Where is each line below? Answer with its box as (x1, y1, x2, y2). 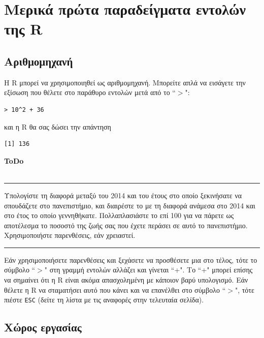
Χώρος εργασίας (4, 319, 82, 335)
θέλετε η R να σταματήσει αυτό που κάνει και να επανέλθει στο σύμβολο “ (4, 284, 226, 295)
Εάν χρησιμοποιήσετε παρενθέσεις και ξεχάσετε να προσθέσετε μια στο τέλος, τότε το (4, 254, 257, 265)
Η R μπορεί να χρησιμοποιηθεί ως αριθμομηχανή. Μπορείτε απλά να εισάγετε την (4, 77, 246, 87)
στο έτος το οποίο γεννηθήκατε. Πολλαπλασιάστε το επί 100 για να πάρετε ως (4, 210, 234, 221)
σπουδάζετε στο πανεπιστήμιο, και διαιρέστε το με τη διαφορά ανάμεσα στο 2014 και (4, 200, 255, 210)
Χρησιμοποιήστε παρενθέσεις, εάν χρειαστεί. (4, 230, 136, 240)
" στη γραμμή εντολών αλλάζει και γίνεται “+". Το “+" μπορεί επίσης (44, 264, 253, 275)
